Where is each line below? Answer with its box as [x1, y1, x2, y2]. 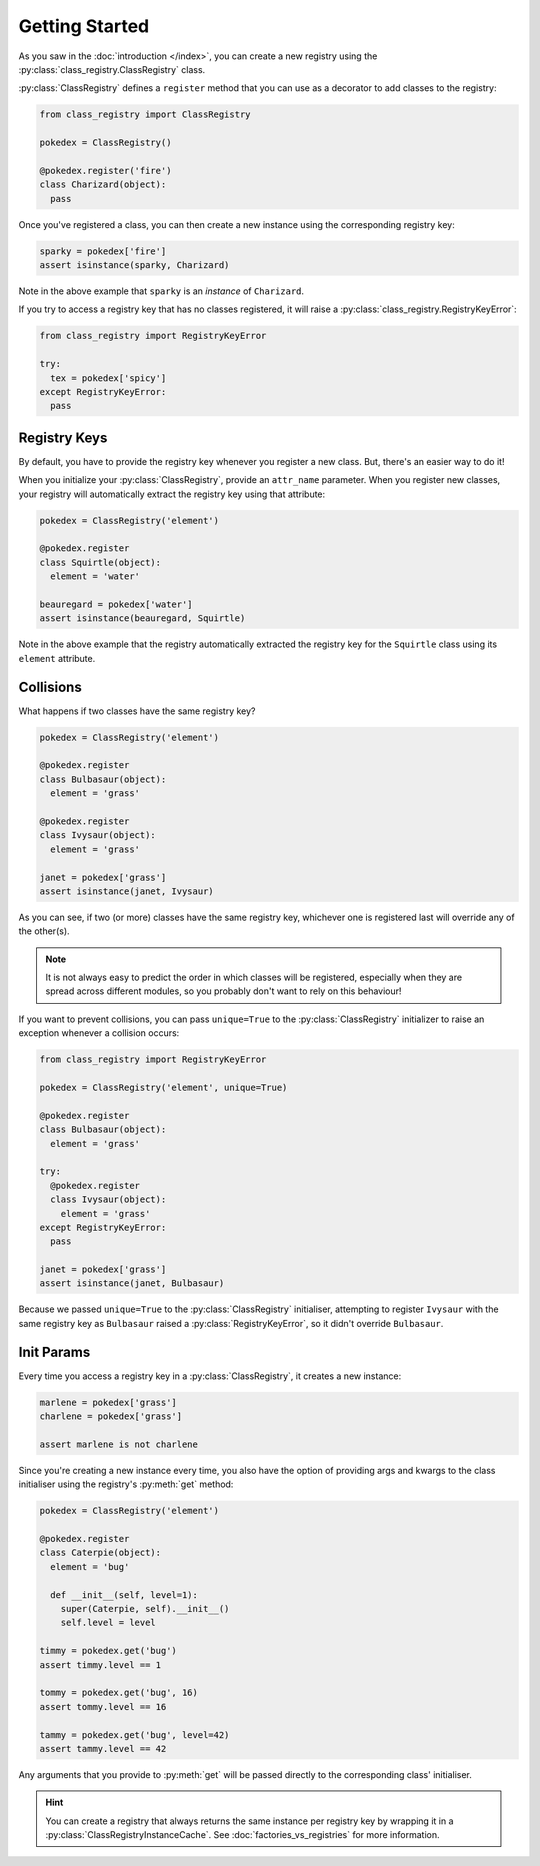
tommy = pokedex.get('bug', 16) [39, 1687, 199, 1699]
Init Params [18, 1343, 91, 1360]
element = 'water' [50, 571, 140, 582]
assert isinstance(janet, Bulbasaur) [39, 1278, 225, 1289]
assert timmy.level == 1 [39, 1659, 162, 1670]
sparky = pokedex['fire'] [39, 245, 167, 257]
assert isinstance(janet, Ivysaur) [39, 885, 214, 897]
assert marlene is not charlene [39, 1438, 199, 1450]
